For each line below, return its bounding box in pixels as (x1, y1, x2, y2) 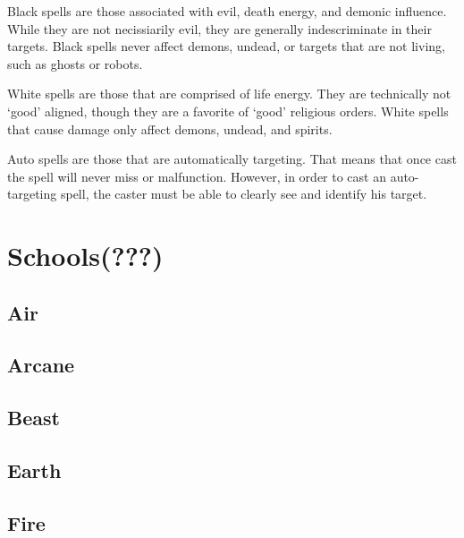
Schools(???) (7, 237, 164, 274)
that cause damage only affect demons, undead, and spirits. (7, 119, 333, 138)
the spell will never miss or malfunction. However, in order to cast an (7, 167, 386, 185)
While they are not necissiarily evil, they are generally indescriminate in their (7, 19, 432, 38)
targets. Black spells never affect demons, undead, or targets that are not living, (7, 37, 445, 56)
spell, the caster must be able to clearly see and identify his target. (60, 184, 427, 203)
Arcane (7, 351, 75, 379)
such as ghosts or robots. (7, 54, 143, 73)
